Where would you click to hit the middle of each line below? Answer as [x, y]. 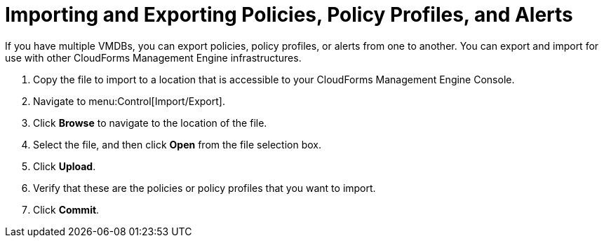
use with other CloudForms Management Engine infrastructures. [153, 57]
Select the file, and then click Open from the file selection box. [177, 144]
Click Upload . [65, 166]
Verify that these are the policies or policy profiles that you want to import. [204, 188]
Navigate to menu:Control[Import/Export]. [129, 101]
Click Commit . [66, 209]
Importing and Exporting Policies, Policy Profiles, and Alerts [289, 15]
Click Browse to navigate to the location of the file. [150, 123]
